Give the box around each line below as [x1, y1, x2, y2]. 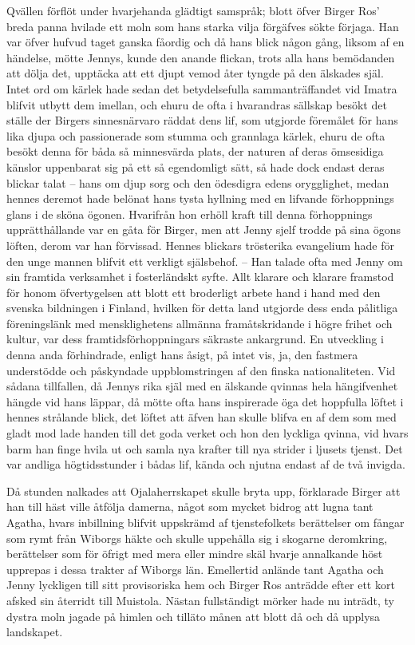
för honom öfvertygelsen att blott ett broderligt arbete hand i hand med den [6, 283, 381, 300]
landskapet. [6, 623, 63, 640]
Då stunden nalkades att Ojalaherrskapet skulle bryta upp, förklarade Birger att [6, 482, 401, 499]
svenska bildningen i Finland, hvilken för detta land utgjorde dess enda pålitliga [6, 299, 398, 316]
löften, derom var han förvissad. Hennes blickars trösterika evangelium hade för [6, 236, 395, 253]
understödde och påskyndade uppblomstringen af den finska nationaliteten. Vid [6, 362, 396, 378]
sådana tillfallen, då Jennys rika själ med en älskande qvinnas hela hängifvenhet [6, 378, 398, 394]
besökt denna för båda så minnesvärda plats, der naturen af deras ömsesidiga [6, 143, 384, 160]
